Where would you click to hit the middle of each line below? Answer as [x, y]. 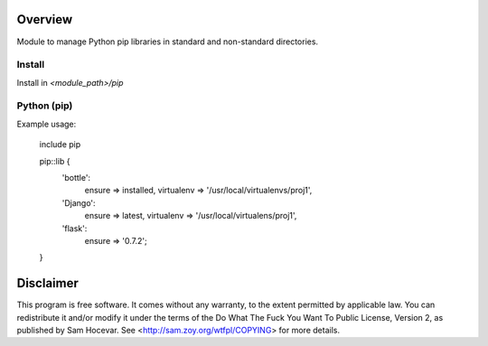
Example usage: [47, 124]
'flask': [75, 228]
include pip [60, 145]
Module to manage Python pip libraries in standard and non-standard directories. [168, 42]
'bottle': [76, 177]
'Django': [79, 202]
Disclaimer [47, 283]
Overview [45, 19]
